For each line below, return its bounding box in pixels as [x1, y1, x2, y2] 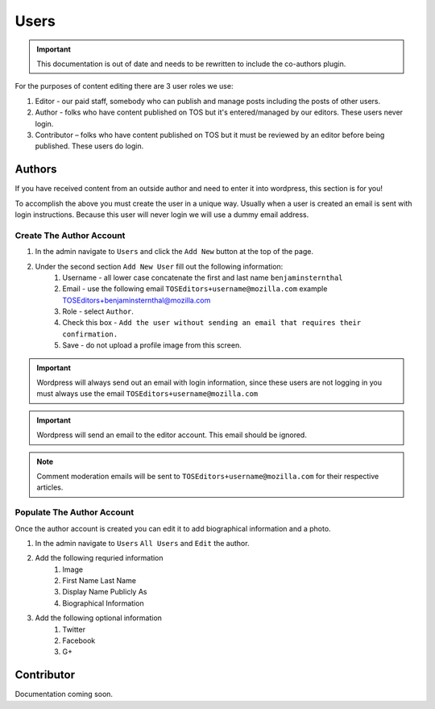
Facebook [62, 636, 96, 645]
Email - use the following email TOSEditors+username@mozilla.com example [62, 284, 328, 294]
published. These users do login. [35, 141, 144, 151]
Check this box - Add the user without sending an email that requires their [62, 318, 362, 327]
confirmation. [62, 329, 118, 339]
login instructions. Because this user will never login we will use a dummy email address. [14, 210, 309, 219]
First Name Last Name [62, 576, 137, 586]
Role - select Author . [62, 307, 135, 316]
